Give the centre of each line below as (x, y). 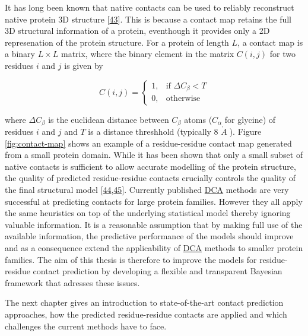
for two (282, 54)
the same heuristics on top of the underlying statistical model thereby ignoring (148, 213)
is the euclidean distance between (109, 119)
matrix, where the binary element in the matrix (147, 54)
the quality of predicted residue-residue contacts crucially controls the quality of (150, 178)
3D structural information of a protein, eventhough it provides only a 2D (137, 31)
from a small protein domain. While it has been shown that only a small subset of (154, 155)
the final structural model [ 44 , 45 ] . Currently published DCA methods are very (147, 189)
